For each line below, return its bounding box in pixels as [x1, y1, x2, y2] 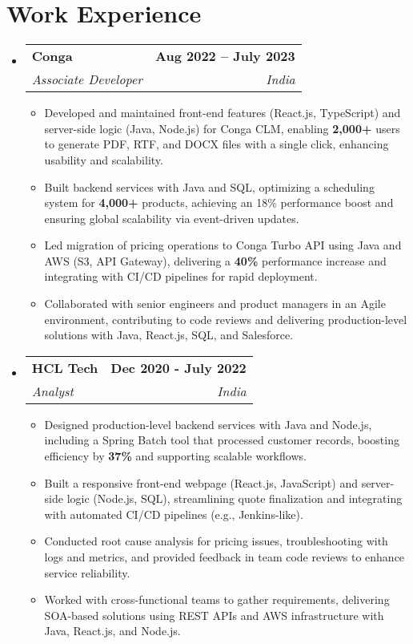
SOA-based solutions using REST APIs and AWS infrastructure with [44, 606, 384, 623]
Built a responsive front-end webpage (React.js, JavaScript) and [44, 474, 358, 491]
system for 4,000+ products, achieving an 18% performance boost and [44, 194, 394, 211]
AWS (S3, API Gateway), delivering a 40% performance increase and [44, 252, 387, 269]
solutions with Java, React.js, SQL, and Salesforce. [44, 326, 294, 343]
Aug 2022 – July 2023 [155, 47, 295, 66]
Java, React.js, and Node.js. [44, 622, 181, 639]
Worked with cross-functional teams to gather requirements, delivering [44, 591, 390, 608]
